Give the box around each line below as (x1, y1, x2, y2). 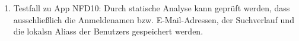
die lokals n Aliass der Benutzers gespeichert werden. (13, 25, 203, 37)
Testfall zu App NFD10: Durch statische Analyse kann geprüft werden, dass (13, 2, 290, 14)
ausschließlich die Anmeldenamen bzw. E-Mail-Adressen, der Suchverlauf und (13, 13, 294, 26)
